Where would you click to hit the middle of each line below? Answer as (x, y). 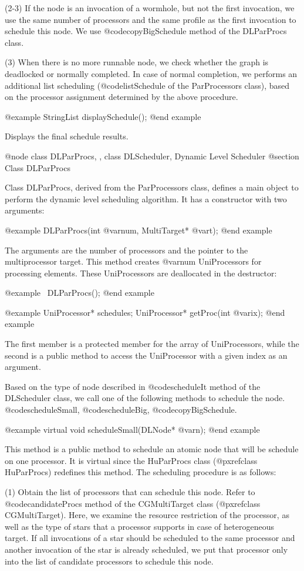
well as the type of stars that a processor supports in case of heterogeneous (139, 526)
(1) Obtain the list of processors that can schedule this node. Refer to (130, 492)
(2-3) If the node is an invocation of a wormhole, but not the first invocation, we (150, 8)
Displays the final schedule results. (67, 136)
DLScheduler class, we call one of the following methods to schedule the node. (145, 398)
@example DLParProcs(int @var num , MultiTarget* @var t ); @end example (139, 230)
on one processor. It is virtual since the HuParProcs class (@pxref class (131, 460)
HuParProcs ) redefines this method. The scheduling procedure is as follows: (141, 472)
